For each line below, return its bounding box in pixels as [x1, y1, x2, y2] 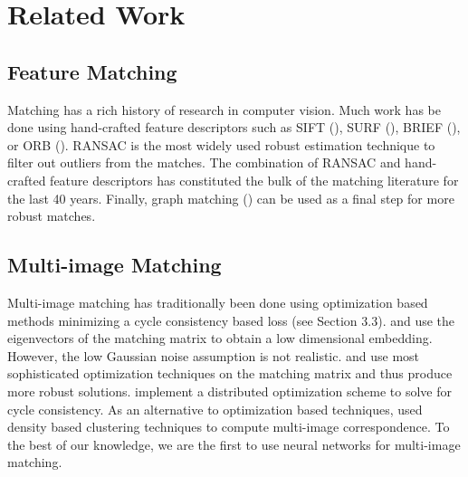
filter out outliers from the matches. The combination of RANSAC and [7, 153, 401, 172]
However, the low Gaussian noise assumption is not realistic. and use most [7, 346, 420, 365]
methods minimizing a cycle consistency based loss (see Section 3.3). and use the [7, 310, 455, 329]
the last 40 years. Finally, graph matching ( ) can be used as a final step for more [7, 188, 454, 207]
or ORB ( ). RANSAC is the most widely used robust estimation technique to [7, 135, 435, 154]
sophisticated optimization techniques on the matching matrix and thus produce [7, 364, 453, 383]
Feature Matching [7, 57, 177, 85]
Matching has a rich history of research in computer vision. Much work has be [7, 100, 441, 119]
